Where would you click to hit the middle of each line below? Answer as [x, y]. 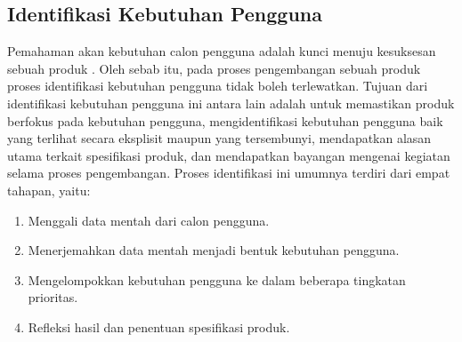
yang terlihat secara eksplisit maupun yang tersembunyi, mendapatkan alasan [219, 138]
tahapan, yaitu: [49, 190]
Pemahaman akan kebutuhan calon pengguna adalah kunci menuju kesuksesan [222, 51]
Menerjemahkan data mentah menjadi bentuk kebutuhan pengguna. [214, 250]
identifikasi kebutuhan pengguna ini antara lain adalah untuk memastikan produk [231, 103]
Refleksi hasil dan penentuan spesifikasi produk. [159, 326]
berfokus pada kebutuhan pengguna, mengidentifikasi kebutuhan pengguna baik [225, 120]
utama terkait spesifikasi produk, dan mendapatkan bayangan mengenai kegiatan [229, 155]
